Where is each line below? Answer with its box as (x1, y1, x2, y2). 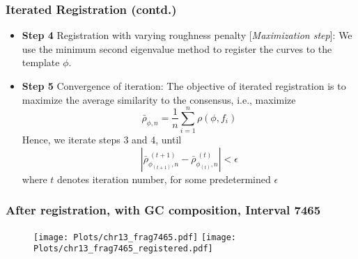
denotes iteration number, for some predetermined (57, 171, 271, 186)
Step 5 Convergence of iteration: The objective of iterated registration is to (22, 79, 346, 93)
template (22, 55, 60, 70)
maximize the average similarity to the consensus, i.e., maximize (22, 92, 296, 107)
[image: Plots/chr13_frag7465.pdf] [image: (33, 232, 237, 242)
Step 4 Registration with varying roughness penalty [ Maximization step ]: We (22, 28, 352, 42)
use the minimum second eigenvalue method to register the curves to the (22, 41, 332, 56)
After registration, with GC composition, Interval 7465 (6, 201, 321, 219)
